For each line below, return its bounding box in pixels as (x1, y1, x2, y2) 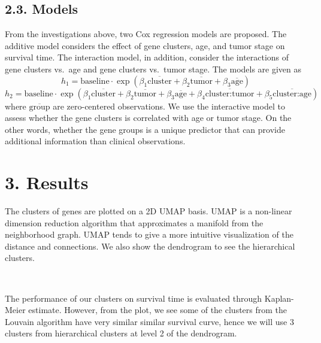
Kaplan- (264, 292, 294, 304)
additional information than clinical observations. (5, 135, 186, 147)
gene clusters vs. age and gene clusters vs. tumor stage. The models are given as (5, 62, 302, 75)
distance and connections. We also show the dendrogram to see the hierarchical (5, 239, 295, 252)
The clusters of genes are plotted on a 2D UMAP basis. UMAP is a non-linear (5, 205, 292, 217)
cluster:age (272, 89, 311, 98)
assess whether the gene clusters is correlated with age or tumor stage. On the (5, 111, 292, 124)
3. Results (5, 170, 89, 195)
